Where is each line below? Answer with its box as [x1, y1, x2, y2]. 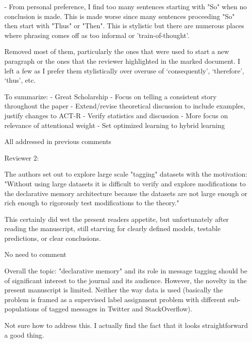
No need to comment [4, 249, 67, 259]
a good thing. [4, 329, 44, 340]
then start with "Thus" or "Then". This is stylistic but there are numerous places [4, 20, 244, 31]
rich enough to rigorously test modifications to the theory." [4, 198, 179, 208]
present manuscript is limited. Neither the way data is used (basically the [4, 285, 223, 295]
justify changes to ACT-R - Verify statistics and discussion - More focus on [4, 110, 228, 120]
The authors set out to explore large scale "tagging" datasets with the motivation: [4, 169, 248, 179]
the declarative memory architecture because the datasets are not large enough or [4, 188, 248, 198]
